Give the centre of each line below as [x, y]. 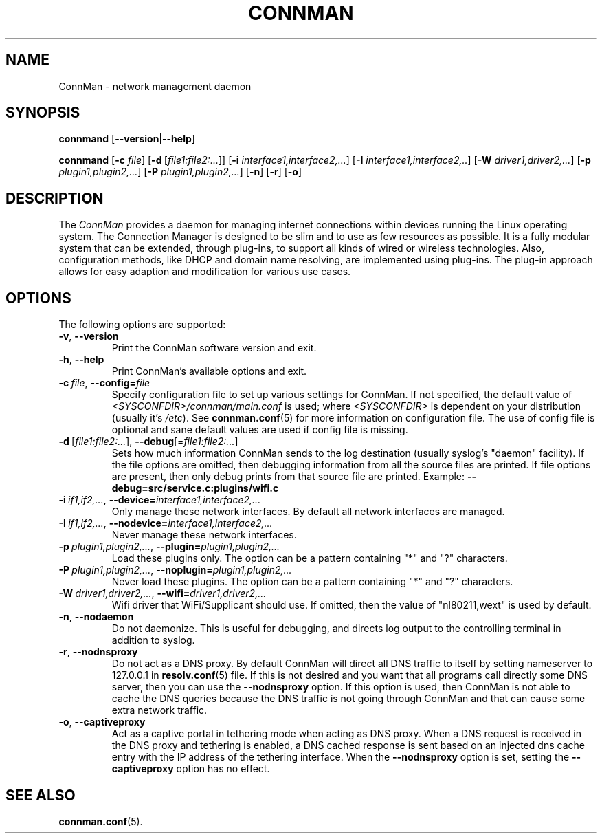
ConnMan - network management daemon [155, 86]
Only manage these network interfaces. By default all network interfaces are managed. [308, 512]
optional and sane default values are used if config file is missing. [260, 430]
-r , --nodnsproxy [98, 652]
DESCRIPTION [55, 198]
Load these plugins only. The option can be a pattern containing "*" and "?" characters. [310, 558]
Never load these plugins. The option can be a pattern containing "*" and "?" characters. [312, 582]
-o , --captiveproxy [102, 722]
